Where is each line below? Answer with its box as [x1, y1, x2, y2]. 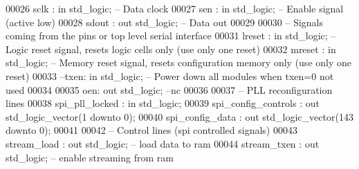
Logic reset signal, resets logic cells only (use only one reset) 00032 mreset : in [6, 41, 336, 56]
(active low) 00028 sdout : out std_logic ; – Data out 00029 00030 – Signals [6, 14, 323, 29]
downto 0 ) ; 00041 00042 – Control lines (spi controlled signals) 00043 [6, 123, 297, 137]
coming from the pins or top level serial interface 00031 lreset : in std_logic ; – [6, 28, 336, 43]
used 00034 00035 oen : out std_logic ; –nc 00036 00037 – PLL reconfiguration [6, 82, 333, 97]
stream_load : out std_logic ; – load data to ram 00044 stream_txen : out [6, 136, 320, 150]
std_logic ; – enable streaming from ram [6, 150, 174, 164]
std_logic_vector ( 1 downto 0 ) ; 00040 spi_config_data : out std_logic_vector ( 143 [6, 109, 353, 123]
